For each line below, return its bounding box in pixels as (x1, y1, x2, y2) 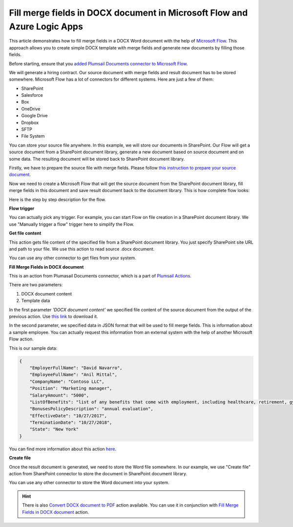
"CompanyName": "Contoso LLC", (29, 379, 105, 384)
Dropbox (21, 120, 39, 126)
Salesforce (21, 92, 43, 98)
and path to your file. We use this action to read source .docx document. (9, 246, 155, 252)
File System (21, 133, 45, 139)
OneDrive (21, 105, 41, 112)
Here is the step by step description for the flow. (9, 196, 106, 202)
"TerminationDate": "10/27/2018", (29, 420, 112, 425)
